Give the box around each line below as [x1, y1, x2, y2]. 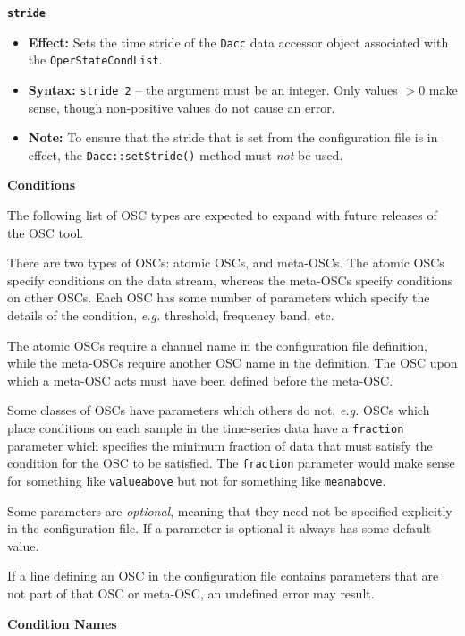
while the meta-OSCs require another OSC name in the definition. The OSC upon [7, 353, 458, 372]
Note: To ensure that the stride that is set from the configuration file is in [28, 128, 438, 147]
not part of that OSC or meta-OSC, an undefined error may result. [7, 583, 375, 602]
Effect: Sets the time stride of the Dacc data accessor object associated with [28, 32, 449, 51]
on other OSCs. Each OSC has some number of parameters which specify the [7, 288, 430, 307]
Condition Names [7, 614, 117, 632]
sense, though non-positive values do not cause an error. [28, 98, 335, 116]
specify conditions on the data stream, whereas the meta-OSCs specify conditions [7, 270, 453, 289]
